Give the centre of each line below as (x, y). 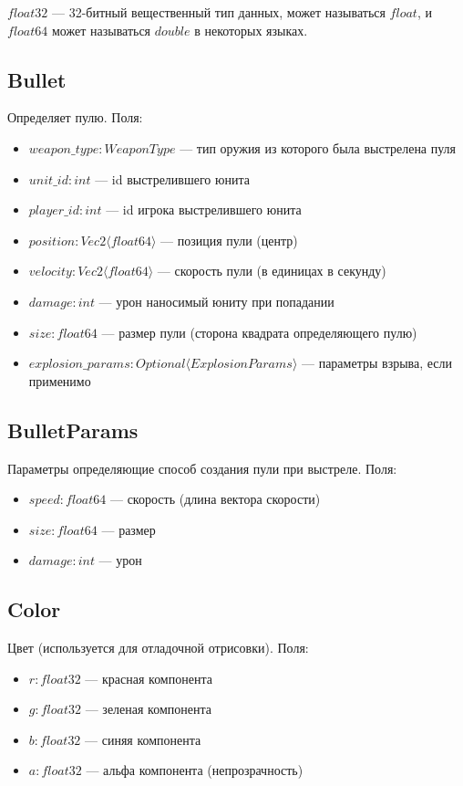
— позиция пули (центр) (229, 240)
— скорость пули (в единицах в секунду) (272, 271)
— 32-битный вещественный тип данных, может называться (218, 12)
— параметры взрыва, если (377, 363)
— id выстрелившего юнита (172, 178)
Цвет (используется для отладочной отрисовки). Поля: (158, 648)
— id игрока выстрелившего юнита (204, 210)
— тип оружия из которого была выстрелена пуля (318, 147)
